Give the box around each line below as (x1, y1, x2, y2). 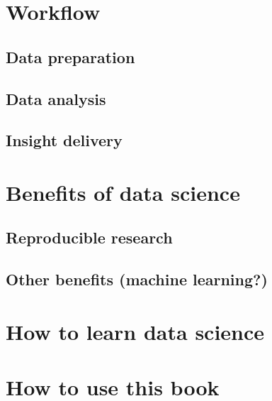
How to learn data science (6, 317, 265, 346)
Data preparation (6, 45, 135, 67)
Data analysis (6, 87, 106, 109)
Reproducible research (6, 226, 173, 248)
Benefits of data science (6, 177, 240, 207)
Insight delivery (6, 129, 123, 151)
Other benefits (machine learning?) (6, 268, 268, 290)
